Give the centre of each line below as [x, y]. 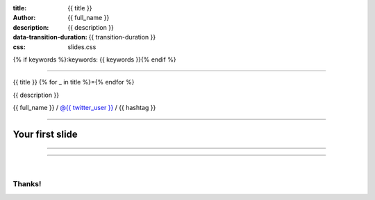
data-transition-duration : [50, 37]
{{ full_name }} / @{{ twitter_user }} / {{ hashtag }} [84, 108]
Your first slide [45, 134]
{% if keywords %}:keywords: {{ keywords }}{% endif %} [94, 60]
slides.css [82, 47]
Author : [24, 18]
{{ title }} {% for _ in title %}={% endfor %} [74, 82]
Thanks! [27, 184]
